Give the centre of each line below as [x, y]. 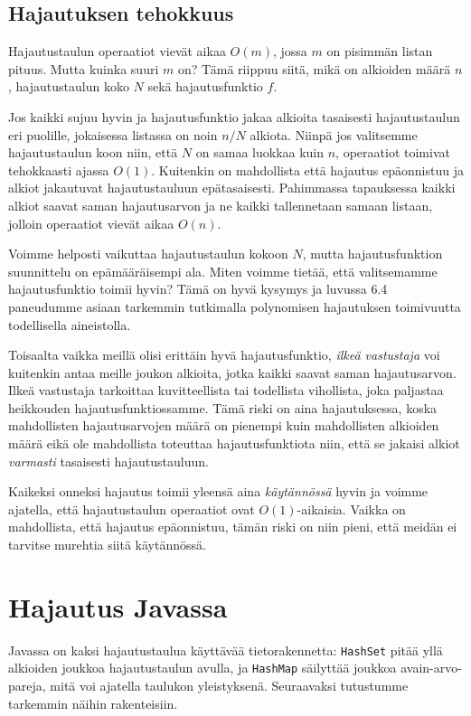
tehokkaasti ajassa [59, 170]
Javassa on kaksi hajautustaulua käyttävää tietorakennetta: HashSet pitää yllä [226, 650]
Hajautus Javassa [118, 606]
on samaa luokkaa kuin [260, 152]
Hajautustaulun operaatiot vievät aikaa [117, 51]
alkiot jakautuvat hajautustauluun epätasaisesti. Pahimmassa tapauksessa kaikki [232, 188]
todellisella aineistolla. [70, 324]
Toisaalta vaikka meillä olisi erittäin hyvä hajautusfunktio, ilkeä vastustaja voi [224, 355]
